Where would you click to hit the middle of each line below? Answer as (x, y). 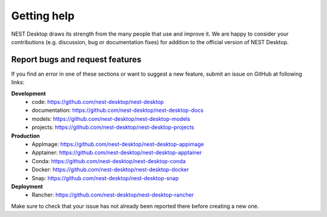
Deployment (27, 186)
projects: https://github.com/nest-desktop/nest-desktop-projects (113, 128)
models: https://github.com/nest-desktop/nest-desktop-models (111, 118)
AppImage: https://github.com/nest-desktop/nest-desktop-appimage (118, 144)
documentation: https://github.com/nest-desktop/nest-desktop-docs (118, 110)
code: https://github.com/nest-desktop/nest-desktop (98, 102)
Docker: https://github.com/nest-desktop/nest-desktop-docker (111, 170)
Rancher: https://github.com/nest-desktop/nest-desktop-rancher (113, 195)
